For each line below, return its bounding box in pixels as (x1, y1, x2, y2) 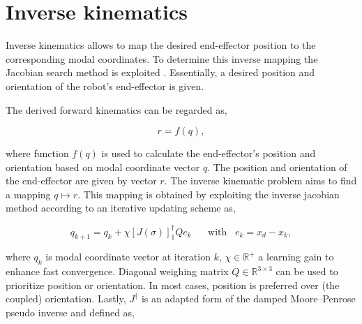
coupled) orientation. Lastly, (6, 291, 126, 306)
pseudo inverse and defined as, (6, 304, 135, 319)
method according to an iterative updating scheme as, (6, 200, 236, 215)
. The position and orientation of (207, 159, 347, 174)
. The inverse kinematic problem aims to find (164, 173, 357, 188)
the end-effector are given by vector (6, 173, 157, 188)
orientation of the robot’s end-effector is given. (6, 78, 204, 93)
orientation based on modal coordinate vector (6, 159, 200, 174)
